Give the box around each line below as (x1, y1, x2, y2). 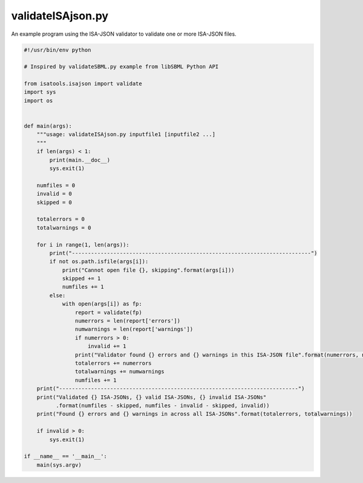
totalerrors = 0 (36, 215, 85, 223)
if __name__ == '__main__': (24, 453, 107, 460)
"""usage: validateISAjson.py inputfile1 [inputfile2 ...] (36, 131, 216, 138)
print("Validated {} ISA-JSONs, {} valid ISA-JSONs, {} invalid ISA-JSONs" (36, 393, 267, 401)
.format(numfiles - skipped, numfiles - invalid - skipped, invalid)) (55, 402, 270, 409)
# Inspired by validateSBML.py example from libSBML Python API (24, 64, 219, 70)
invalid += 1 (88, 343, 126, 350)
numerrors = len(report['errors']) (74, 318, 181, 324)
